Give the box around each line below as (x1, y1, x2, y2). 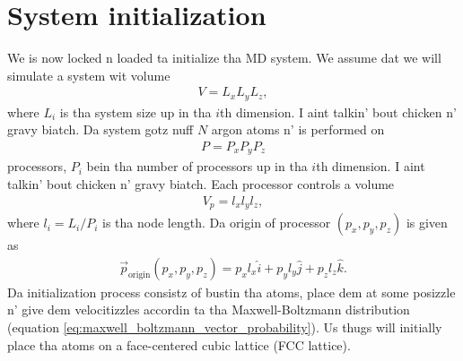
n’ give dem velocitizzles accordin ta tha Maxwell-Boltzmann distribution (7, 300, 410, 319)
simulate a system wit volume (7, 65, 170, 84)
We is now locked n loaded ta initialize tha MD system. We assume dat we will (7, 48, 441, 67)
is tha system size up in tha (59, 102, 212, 121)
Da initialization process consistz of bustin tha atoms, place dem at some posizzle (7, 282, 456, 301)
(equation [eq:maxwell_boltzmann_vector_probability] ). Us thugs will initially (7, 317, 442, 336)
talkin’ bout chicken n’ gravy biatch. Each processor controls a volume (7, 175, 395, 193)
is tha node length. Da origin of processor (102, 213, 331, 232)
